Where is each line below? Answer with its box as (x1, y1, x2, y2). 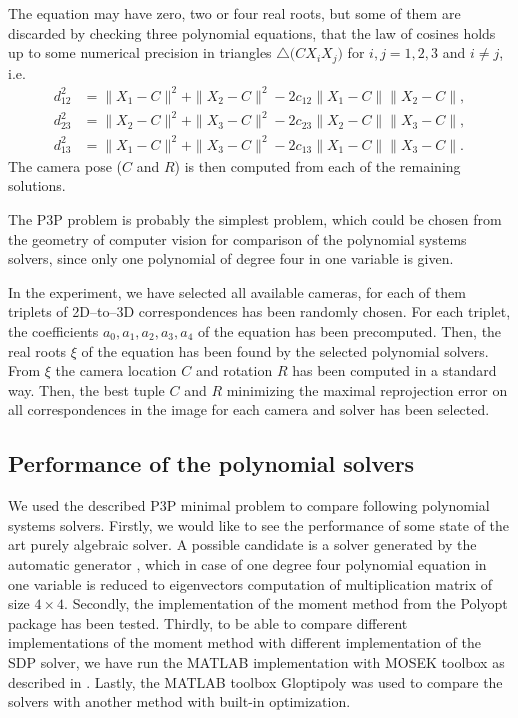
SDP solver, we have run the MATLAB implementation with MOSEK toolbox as (8, 651, 505, 672)
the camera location (55, 360, 177, 381)
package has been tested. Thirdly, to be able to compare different (8, 612, 408, 633)
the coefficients (8, 320, 99, 341)
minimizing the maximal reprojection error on (226, 379, 508, 400)
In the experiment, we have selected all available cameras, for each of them (8, 281, 466, 302)
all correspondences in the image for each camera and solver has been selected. (8, 399, 490, 420)
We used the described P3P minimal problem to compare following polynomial (8, 495, 490, 516)
